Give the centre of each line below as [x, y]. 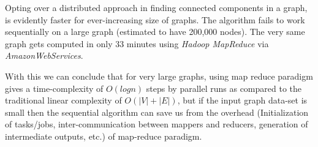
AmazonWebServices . [44, 55]
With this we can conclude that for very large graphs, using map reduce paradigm [159, 76]
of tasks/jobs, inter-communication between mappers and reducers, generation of [157, 124]
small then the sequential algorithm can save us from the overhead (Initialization [157, 112]
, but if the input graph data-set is [242, 100]
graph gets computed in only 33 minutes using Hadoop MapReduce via [137, 43]
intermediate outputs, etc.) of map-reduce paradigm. [104, 136]
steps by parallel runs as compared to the [224, 88]
